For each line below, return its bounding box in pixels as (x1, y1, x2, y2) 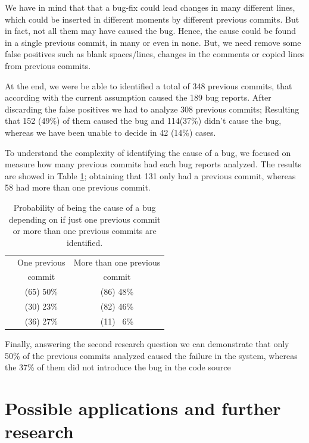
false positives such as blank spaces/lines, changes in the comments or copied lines (5, 48, 305, 60)
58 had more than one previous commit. (5, 181, 151, 194)
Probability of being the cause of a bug (13, 201, 156, 213)
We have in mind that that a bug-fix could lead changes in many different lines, (5, 1, 295, 13)
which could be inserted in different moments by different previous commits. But (5, 13, 299, 25)
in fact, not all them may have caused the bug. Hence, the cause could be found (5, 24, 296, 37)
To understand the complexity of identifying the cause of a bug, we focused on (5, 146, 291, 158)
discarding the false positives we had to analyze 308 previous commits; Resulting (5, 102, 299, 115)
